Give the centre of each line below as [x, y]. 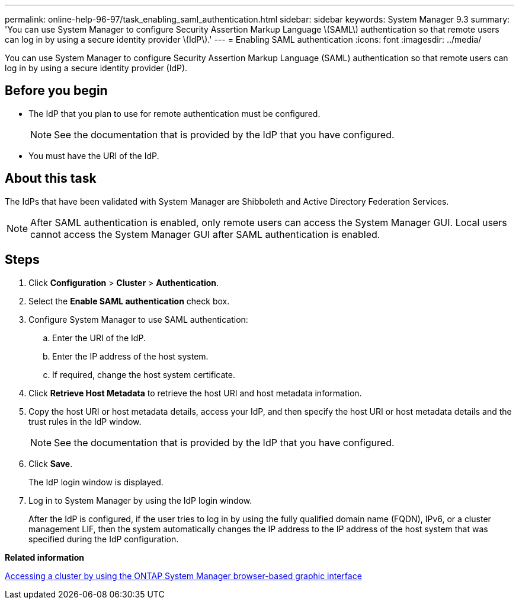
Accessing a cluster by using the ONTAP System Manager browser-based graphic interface [183, 576]
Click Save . [51, 463]
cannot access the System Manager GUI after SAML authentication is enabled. [205, 234]
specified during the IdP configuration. [104, 539]
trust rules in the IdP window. [85, 421]
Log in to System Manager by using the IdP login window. [140, 500]
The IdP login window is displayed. [96, 482]
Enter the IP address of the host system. [130, 356]
